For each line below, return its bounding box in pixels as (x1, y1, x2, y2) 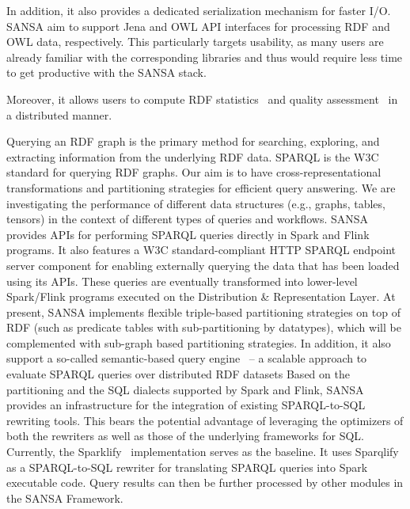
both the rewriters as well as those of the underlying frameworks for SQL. (6, 427, 364, 444)
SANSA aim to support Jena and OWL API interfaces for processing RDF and (6, 17, 390, 34)
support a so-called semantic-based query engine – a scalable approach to (6, 350, 367, 367)
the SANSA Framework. (6, 489, 123, 506)
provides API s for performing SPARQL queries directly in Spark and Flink (6, 226, 370, 242)
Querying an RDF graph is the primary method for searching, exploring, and (6, 133, 380, 150)
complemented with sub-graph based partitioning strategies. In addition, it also (6, 334, 391, 351)
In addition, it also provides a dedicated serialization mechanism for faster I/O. (6, 2, 391, 18)
